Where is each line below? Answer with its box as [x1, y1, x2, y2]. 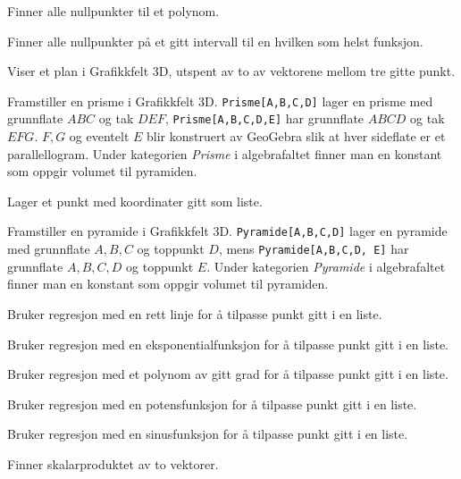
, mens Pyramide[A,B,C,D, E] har [218, 239, 409, 258]
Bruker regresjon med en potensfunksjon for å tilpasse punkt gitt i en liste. [7, 394, 417, 413]
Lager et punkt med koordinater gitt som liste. [7, 191, 263, 210]
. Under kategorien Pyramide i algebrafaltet [206, 256, 446, 275]
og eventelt [69, 127, 130, 146]
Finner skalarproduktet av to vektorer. [7, 454, 219, 473]
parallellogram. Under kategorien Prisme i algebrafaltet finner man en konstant [7, 144, 442, 163]
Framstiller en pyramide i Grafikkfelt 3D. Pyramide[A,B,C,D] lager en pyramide [7, 222, 448, 240]
